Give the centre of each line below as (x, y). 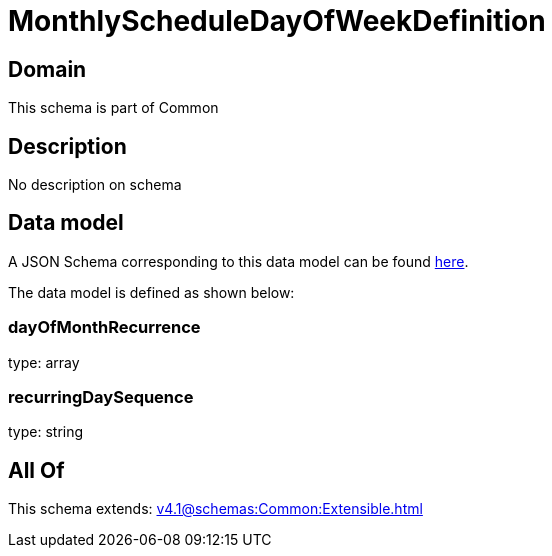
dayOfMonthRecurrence (104, 327)
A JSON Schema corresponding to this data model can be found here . (238, 261)
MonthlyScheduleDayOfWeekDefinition (277, 21)
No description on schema (95, 185)
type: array (44, 362)
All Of (36, 470)
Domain (47, 69)
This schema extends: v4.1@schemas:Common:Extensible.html (215, 509)
